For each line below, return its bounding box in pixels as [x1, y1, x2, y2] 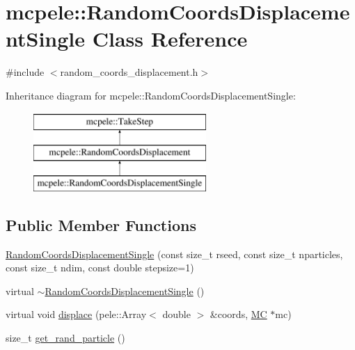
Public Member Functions [6, 214, 196, 235]
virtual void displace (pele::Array [6, 307, 147, 321]
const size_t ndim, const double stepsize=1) [6, 260, 194, 275]
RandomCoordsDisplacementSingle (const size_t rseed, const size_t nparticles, [6, 246, 343, 261]
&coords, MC [210, 307, 267, 321]
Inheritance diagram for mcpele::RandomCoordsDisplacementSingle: [6, 88, 296, 102]
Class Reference [92, 24, 248, 53]
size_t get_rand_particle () [6, 331, 125, 345]
